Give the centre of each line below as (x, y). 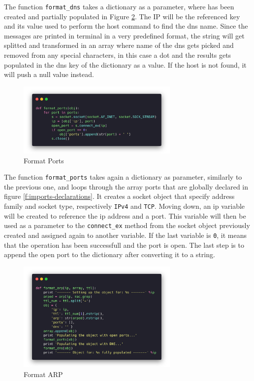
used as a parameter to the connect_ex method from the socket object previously (127, 225)
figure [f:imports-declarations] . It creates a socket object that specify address (119, 196)
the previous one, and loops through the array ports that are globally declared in (126, 186)
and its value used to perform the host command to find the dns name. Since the (126, 26)
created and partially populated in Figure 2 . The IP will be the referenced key (122, 16)
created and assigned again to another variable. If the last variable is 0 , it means (126, 235)
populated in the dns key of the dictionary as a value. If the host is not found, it (125, 64)
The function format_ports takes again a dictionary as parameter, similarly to (123, 177)
